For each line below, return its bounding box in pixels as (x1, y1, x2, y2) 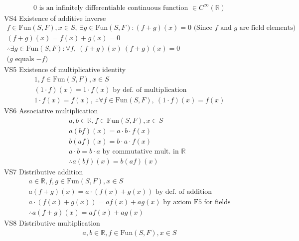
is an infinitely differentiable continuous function (39, 4, 188, 11)
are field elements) (239, 24, 296, 32)
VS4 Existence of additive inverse (4, 12, 106, 23)
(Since (193, 24, 212, 32)
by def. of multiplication (113, 86, 187, 93)
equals (15, 56, 34, 63)
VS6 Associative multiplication (4, 105, 98, 115)
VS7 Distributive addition (4, 166, 83, 176)
